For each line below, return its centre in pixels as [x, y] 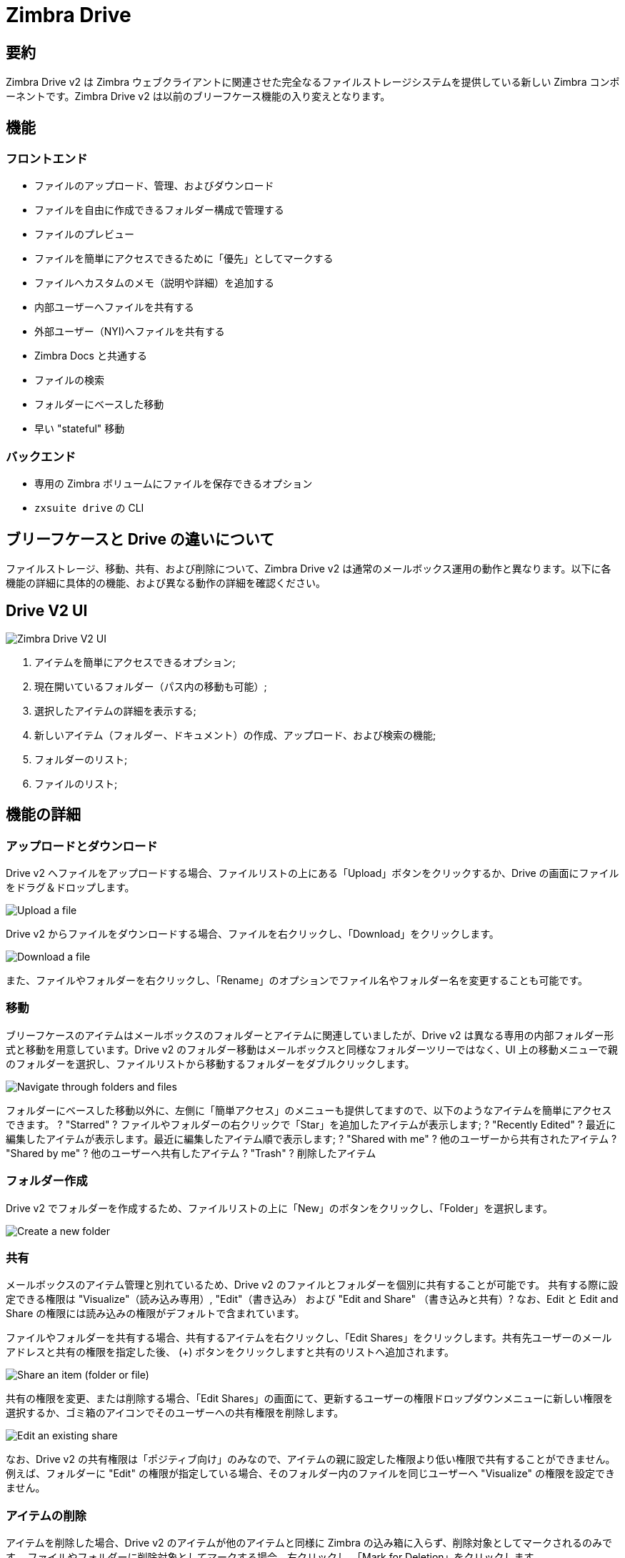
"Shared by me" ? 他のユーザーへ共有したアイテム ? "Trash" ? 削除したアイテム [191, 1153]
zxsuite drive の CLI [89, 508]
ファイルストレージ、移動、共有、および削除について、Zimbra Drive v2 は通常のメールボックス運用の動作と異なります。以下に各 [309, 568]
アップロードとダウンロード [82, 846]
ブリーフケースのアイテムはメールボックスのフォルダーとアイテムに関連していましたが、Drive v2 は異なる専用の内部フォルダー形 [310, 1035]
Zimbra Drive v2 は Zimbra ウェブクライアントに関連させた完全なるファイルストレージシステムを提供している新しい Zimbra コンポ [313, 82]
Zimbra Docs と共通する [91, 356]
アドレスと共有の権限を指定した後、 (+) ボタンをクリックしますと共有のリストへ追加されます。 [230, 1352]
